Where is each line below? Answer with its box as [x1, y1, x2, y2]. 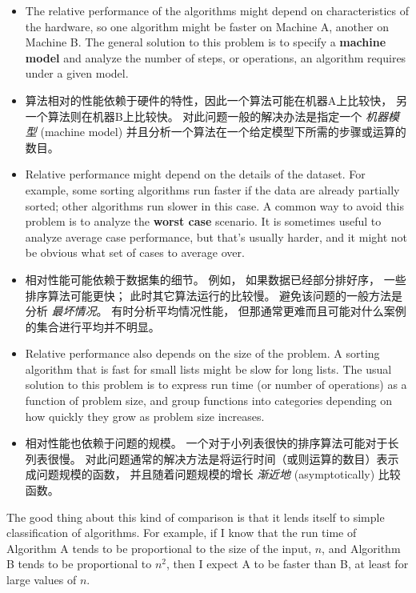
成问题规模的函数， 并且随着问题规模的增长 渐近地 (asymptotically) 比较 [25, 466, 401, 483]
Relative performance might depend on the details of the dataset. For [25, 166, 366, 182]
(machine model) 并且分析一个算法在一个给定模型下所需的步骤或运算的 [40, 123, 406, 140]
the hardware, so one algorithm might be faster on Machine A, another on [25, 18, 389, 34]
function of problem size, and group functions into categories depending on [25, 392, 392, 409]
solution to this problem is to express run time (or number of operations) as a [25, 376, 407, 393]
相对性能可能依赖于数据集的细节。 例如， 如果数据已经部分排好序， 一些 [25, 270, 406, 287]
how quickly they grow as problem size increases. [25, 407, 265, 424]
